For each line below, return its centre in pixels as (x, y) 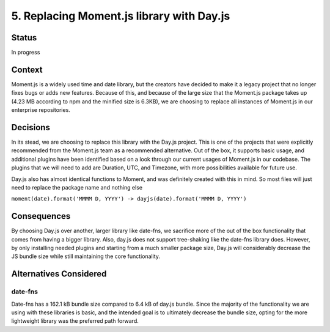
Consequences (41, 216)
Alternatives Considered (59, 274)
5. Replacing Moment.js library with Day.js (121, 16)
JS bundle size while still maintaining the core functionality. (86, 256)
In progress (26, 53)
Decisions (31, 127)
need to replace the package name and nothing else (77, 187)
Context (27, 69)
